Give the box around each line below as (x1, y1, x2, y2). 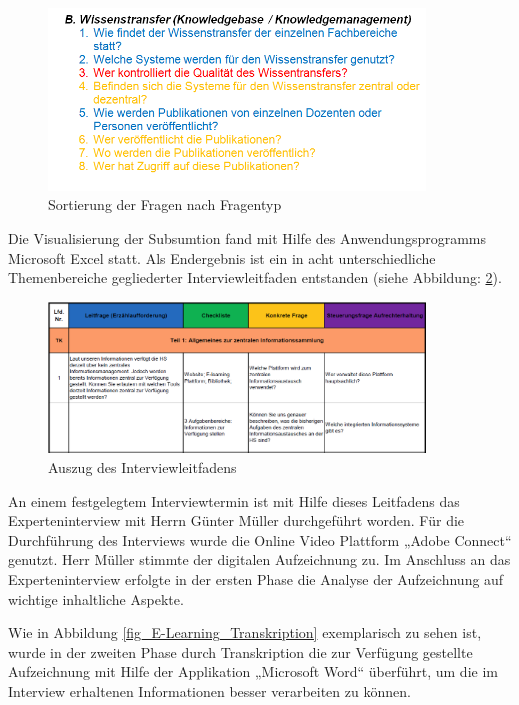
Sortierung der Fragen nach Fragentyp (48, 194, 282, 215)
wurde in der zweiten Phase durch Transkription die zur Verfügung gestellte (8, 641, 473, 662)
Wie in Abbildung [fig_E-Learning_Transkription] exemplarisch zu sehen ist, (8, 622, 482, 643)
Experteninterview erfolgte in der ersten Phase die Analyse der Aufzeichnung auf (8, 569, 504, 590)
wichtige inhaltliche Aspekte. (8, 588, 184, 609)
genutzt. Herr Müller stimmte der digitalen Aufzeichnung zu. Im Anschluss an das (8, 549, 511, 570)
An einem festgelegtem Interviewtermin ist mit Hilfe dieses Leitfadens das (8, 490, 460, 511)
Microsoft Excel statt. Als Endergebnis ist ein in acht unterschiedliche (8, 247, 436, 268)
